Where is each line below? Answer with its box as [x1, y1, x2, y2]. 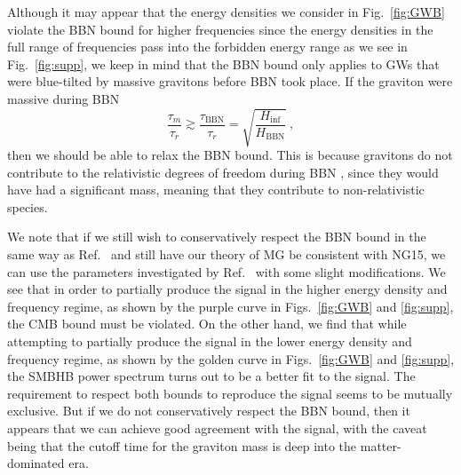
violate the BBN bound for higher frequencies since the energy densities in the [7, 20, 433, 38]
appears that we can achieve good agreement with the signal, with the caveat [7, 419, 427, 438]
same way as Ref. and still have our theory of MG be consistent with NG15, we [7, 245, 446, 264]
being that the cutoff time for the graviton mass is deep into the [7, 436, 357, 455]
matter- [360, 436, 401, 455]
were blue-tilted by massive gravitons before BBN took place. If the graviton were [7, 72, 453, 91]
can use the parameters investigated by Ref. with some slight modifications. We [7, 262, 446, 281]
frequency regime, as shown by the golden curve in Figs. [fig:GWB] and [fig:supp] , [7, 349, 455, 368]
